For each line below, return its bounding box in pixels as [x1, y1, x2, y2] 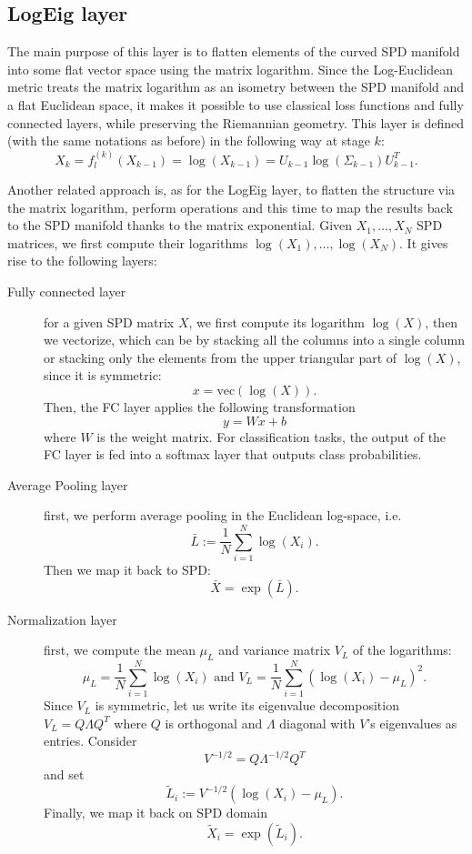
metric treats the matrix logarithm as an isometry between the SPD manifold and [7, 77, 465, 96]
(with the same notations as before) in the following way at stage [7, 131, 370, 150]
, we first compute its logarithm [188, 312, 365, 331]
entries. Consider [44, 731, 137, 750]
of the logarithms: [353, 640, 452, 659]
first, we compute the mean [44, 640, 196, 659]
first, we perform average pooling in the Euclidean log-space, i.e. [44, 506, 402, 525]
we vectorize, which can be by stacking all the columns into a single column [44, 330, 465, 349]
